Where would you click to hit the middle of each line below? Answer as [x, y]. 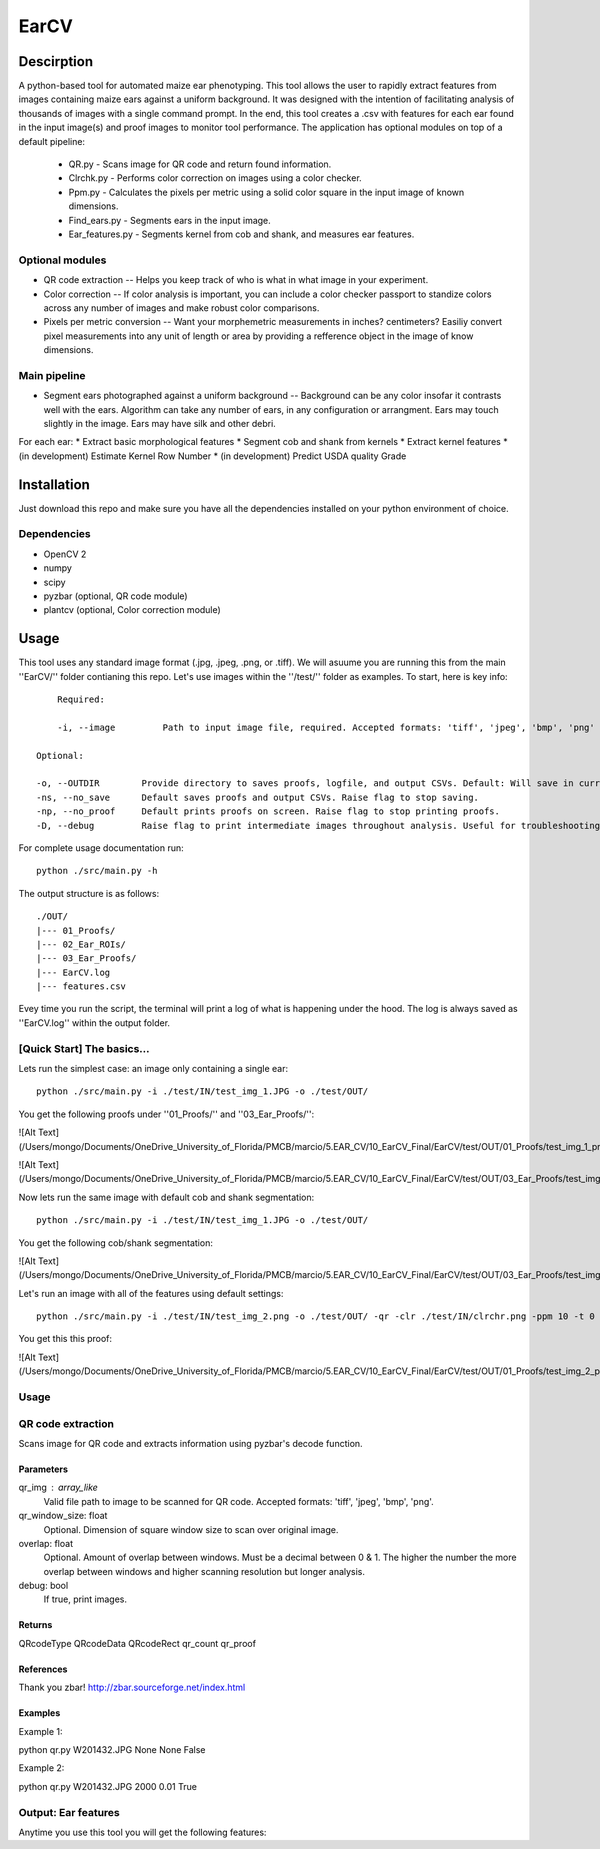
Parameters [43, 1469]
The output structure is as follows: [89, 893]
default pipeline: [51, 141]
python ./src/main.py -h [97, 871]
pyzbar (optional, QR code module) [116, 596]
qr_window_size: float [63, 1516]
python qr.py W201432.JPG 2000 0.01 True [107, 1786]
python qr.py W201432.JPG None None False [112, 1750]
